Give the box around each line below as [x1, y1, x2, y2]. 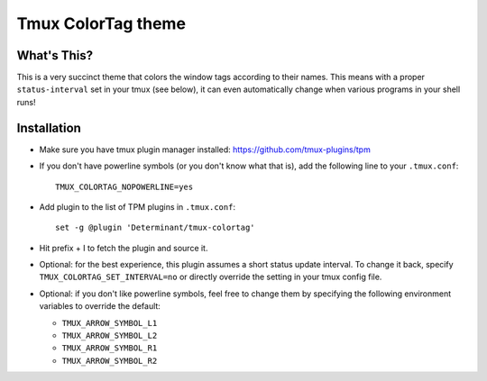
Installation [16, 120, 81, 135]
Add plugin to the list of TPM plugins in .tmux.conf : [39, 201, 236, 212]
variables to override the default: [39, 301, 161, 312]
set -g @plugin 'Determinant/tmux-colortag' [55, 222, 256, 233]
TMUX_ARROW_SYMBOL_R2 [61, 356, 158, 366]
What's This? [16, 48, 94, 63]
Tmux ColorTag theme [16, 14, 187, 33]
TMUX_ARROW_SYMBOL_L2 [61, 331, 158, 341]
